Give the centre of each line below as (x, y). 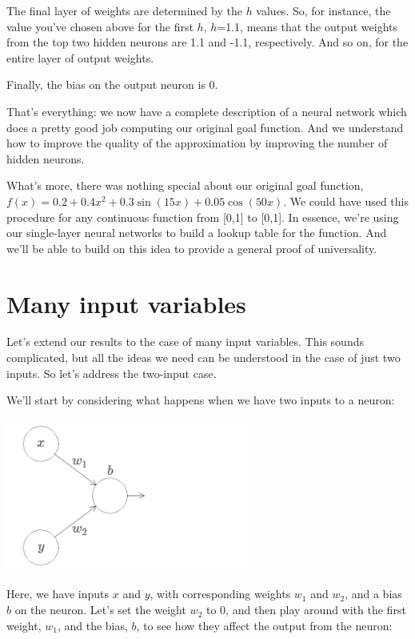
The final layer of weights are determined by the (124, 10)
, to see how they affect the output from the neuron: (264, 625)
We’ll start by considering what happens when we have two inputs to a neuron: (201, 400)
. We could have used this (346, 201)
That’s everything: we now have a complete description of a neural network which (207, 111)
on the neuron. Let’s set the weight (100, 610)
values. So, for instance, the (323, 10)
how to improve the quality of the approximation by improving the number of (197, 143)
